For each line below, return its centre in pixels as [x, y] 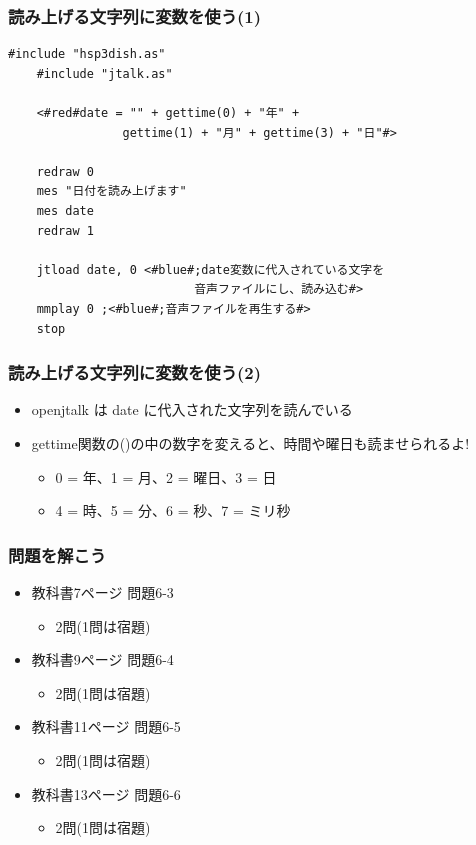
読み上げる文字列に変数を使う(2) [135, 372]
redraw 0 [65, 171]
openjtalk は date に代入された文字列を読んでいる [192, 409]
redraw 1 [65, 230]
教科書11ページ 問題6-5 [106, 726]
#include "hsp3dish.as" [87, 54]
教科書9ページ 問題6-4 [102, 659]
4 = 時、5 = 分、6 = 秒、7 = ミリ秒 [173, 510]
